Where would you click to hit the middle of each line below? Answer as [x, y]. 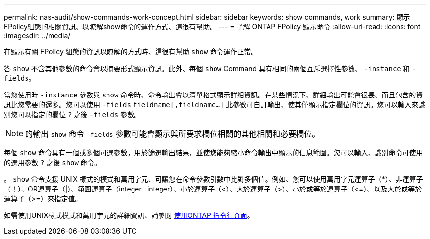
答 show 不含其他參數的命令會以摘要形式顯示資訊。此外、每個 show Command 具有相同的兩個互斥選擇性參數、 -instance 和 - [210, 68]
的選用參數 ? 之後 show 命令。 [53, 162]
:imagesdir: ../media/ [37, 36]
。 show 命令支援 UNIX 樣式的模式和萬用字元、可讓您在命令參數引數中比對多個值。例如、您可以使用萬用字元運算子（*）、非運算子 [214, 179]
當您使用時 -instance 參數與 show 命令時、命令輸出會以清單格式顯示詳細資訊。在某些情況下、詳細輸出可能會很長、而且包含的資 [214, 95]
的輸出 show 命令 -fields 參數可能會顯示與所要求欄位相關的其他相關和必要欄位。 [173, 134]
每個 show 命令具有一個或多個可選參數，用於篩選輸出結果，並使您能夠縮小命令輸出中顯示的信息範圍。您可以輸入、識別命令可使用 [214, 153]
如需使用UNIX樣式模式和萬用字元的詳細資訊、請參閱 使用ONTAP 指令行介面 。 [129, 215]
